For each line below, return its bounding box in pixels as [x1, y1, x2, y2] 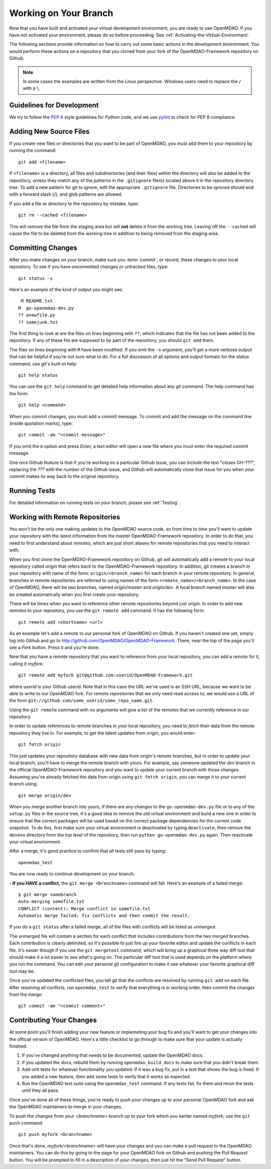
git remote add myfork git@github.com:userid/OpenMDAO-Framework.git [18, 673, 193, 678]
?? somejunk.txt [18, 319, 58, 325]
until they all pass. [22, 1087, 60, 1093]
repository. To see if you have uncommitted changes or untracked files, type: [9, 264, 169, 270]
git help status [18, 372, 58, 378]
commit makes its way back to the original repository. [9, 473, 120, 479]
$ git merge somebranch [18, 892, 77, 897]
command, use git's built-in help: [9, 361, 78, 367]
